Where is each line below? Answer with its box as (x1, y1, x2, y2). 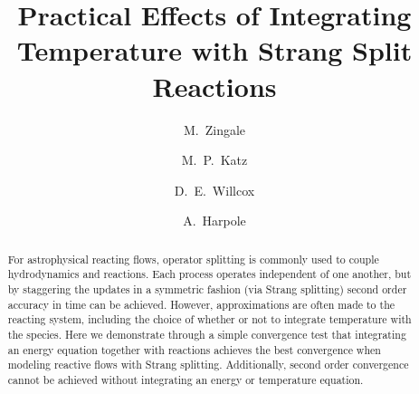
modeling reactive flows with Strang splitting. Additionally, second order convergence (7, 357, 409, 372)
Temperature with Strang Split (16, 32, 413, 69)
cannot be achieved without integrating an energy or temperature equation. (7, 371, 364, 387)
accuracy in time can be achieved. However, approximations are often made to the (7, 296, 395, 312)
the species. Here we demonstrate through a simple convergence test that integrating (7, 326, 406, 341)
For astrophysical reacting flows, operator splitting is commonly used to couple (7, 251, 379, 266)
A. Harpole (183, 211, 246, 230)
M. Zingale (183, 120, 246, 139)
